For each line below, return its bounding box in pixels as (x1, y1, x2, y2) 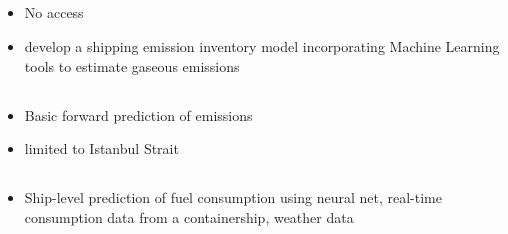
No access (24, 2, 84, 23)
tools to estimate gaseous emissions (24, 55, 240, 76)
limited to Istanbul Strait (24, 138, 179, 159)
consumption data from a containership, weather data (24, 206, 354, 227)
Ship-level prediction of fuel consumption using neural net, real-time (24, 187, 442, 208)
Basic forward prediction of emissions (24, 104, 253, 125)
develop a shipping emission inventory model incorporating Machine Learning (24, 35, 500, 56)
